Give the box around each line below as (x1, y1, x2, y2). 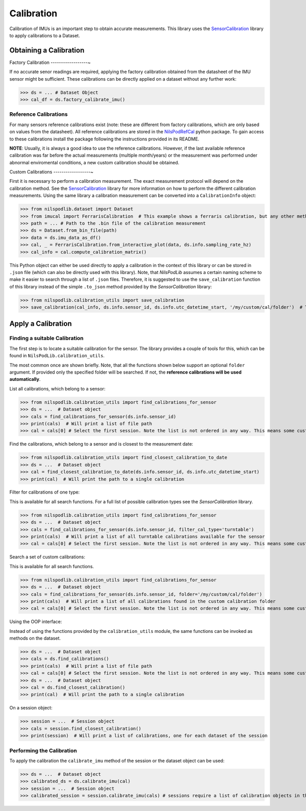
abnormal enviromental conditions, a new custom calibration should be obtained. (9, 159, 180, 165)
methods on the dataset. (9, 635, 61, 642)
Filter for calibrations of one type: (9, 489, 80, 495)
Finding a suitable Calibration (9, 335, 84, 342)
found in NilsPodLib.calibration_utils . (9, 353, 105, 359)
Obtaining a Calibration (9, 46, 85, 55)
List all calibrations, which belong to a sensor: (9, 385, 106, 391)
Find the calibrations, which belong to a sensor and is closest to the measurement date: (9, 441, 193, 447)
